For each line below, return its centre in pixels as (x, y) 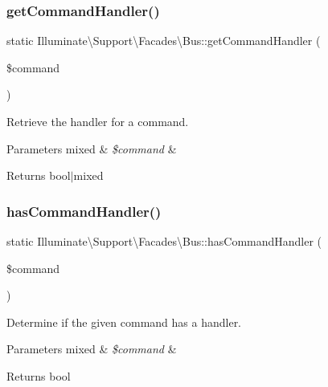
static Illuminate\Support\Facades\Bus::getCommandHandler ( (164, 41)
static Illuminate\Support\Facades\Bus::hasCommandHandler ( (164, 241)
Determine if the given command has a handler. (124, 322)
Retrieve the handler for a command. (98, 121)
